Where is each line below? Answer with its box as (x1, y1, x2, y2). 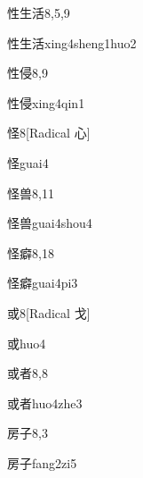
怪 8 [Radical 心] (7, 123, 91, 142)
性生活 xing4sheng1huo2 (7, 33, 137, 52)
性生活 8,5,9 (7, 4, 70, 21)
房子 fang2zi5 (7, 453, 77, 472)
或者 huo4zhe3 (7, 393, 83, 412)
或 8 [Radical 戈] (7, 303, 91, 322)
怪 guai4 (7, 153, 49, 172)
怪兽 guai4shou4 (7, 214, 92, 232)
